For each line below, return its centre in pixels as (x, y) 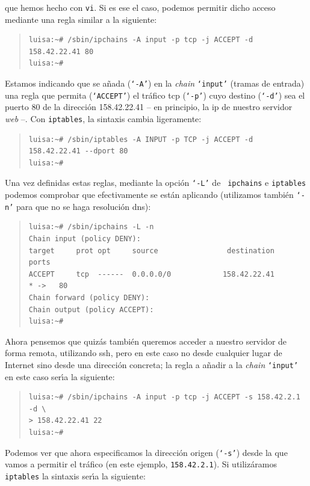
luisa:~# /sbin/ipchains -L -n (91, 227)
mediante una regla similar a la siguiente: (81, 19)
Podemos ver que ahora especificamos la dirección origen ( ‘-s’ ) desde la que (146, 452)
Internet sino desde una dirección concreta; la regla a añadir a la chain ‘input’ (152, 364)
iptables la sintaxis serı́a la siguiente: (75, 475)
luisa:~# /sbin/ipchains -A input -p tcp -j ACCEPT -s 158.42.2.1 (164, 397)
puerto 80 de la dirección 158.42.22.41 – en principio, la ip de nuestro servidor (149, 107)
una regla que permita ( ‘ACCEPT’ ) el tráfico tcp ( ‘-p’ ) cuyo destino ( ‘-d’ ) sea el (155, 95)
